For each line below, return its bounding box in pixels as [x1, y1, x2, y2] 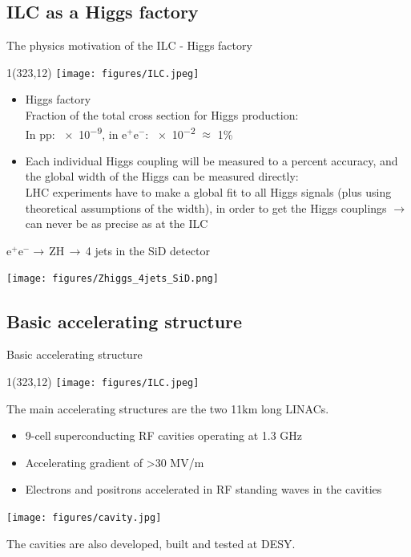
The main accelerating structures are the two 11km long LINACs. [6, 400, 329, 417]
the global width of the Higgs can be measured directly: [25, 168, 299, 185]
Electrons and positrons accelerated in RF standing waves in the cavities [25, 481, 382, 498]
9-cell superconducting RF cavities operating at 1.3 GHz [25, 427, 303, 444]
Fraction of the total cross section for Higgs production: [25, 107, 299, 124]
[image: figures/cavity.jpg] [6, 511, 162, 523]
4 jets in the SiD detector [85, 242, 210, 258]
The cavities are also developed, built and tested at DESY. [6, 535, 296, 551]
